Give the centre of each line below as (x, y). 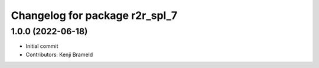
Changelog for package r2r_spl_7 (94, 15)
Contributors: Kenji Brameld (59, 54)
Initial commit (42, 46)
